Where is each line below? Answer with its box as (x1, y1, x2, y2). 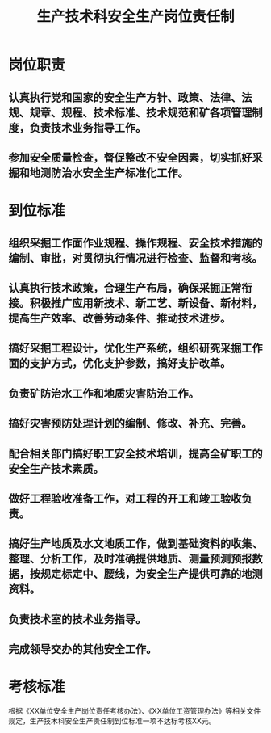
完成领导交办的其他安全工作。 (8, 642, 157, 656)
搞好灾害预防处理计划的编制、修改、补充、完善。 (8, 417, 252, 431)
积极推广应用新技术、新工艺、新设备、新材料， (29, 296, 263, 310)
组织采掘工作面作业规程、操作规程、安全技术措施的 (8, 236, 263, 250)
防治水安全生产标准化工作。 (50, 166, 189, 179)
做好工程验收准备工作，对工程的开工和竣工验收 (8, 491, 242, 505)
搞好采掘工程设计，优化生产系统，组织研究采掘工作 (8, 341, 263, 356)
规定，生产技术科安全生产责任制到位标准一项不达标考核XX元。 (8, 716, 216, 726)
